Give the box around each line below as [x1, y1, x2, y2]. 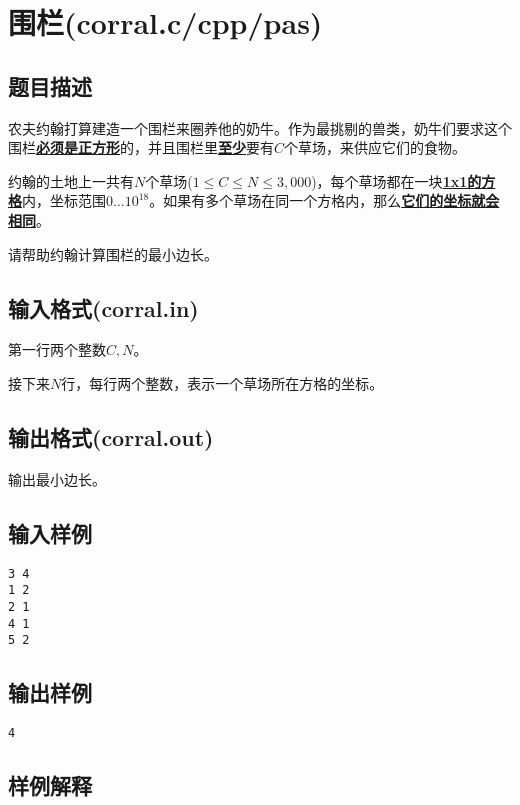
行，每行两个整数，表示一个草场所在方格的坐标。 [61, 372, 384, 393]
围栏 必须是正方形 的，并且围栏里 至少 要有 [8, 137, 274, 158]
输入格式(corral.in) [8, 292, 199, 323]
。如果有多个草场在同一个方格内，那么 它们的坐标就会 [149, 190, 500, 211]
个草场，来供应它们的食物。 [284, 137, 467, 158]
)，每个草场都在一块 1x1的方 [311, 170, 496, 191]
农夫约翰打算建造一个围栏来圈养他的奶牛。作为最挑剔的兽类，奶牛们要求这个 [8, 117, 512, 138]
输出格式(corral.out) [8, 421, 214, 452]
